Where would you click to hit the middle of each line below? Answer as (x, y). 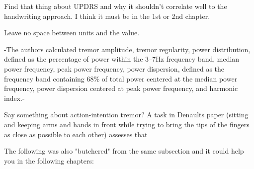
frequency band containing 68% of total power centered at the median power (121, 78)
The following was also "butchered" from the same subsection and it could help (124, 151)
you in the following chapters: (49, 160)
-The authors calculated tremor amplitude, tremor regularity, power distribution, (127, 49)
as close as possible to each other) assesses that (76, 134)
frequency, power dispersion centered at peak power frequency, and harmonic (121, 88)
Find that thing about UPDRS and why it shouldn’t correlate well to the (116, 6)
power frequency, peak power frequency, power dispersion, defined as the (114, 68)
